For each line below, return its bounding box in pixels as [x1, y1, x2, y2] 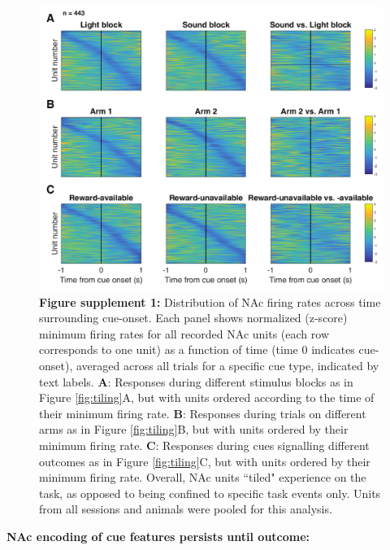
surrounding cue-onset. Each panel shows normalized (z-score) [39, 309, 348, 326]
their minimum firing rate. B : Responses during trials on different [39, 404, 366, 421]
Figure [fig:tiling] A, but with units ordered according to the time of [39, 389, 375, 406]
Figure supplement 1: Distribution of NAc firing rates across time [39, 293, 381, 310]
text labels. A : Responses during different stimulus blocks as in [39, 373, 353, 390]
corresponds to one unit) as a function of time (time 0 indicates [39, 341, 355, 358]
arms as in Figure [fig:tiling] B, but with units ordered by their [39, 421, 349, 438]
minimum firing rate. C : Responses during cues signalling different [39, 436, 370, 453]
